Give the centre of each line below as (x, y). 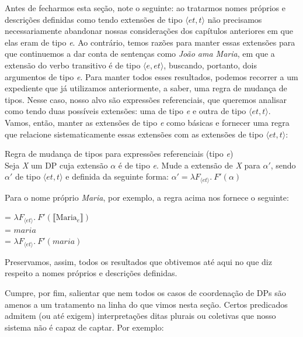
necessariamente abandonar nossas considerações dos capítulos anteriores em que (149, 31)
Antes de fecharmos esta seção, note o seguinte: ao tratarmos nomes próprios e (145, 8)
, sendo (283, 165)
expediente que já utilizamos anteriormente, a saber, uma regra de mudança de (146, 88)
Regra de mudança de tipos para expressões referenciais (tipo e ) (119, 154)
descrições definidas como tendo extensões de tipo (94, 19)
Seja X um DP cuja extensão (56, 165)
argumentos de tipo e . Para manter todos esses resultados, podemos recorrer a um (151, 76)
